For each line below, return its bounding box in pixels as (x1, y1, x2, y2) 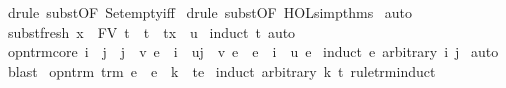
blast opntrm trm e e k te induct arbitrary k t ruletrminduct (7, 60, 436, 81)
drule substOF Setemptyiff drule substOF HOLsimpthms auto (7, 2, 413, 22)
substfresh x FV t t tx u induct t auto (7, 21, 296, 42)
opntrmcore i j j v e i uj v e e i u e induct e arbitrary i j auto (7, 41, 499, 62)
